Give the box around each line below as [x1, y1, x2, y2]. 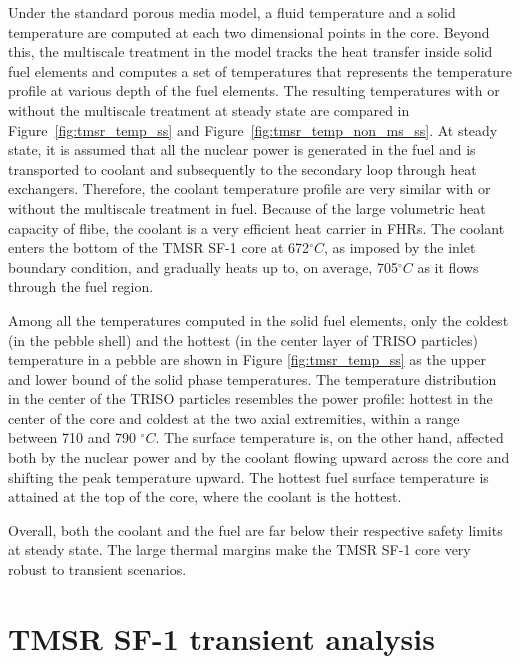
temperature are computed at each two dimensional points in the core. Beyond [8, 21, 490, 42]
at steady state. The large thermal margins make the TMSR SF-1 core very [8, 539, 471, 560]
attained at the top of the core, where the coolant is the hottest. [8, 486, 402, 507]
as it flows [417, 256, 479, 277]
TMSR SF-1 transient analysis [8, 617, 435, 658]
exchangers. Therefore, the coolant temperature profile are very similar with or [8, 178, 491, 199]
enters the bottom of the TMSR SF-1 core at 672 [8, 237, 310, 258]
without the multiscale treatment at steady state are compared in [8, 99, 410, 120]
